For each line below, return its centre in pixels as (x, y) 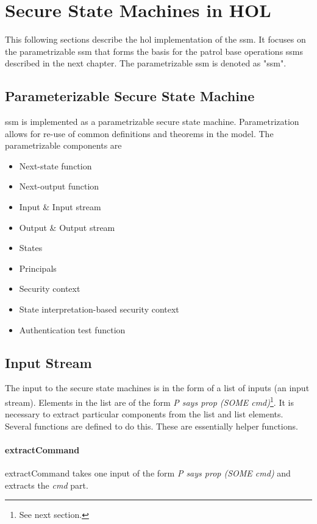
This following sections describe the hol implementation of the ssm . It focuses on (155, 39)
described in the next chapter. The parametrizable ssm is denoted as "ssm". (146, 63)
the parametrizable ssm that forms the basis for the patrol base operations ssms (154, 51)
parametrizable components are (63, 145)
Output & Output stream (67, 227)
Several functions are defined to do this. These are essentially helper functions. (151, 426)
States (31, 248)
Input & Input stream (60, 207)
